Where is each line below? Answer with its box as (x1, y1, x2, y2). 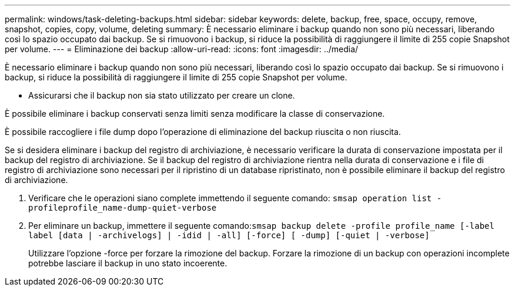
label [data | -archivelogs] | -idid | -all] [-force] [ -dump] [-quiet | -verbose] (28, 231, 430, 240)
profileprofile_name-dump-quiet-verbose (28, 203, 217, 212)
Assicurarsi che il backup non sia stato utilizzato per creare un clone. (28, 90, 295, 100)
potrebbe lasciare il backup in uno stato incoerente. (28, 258, 228, 268)
